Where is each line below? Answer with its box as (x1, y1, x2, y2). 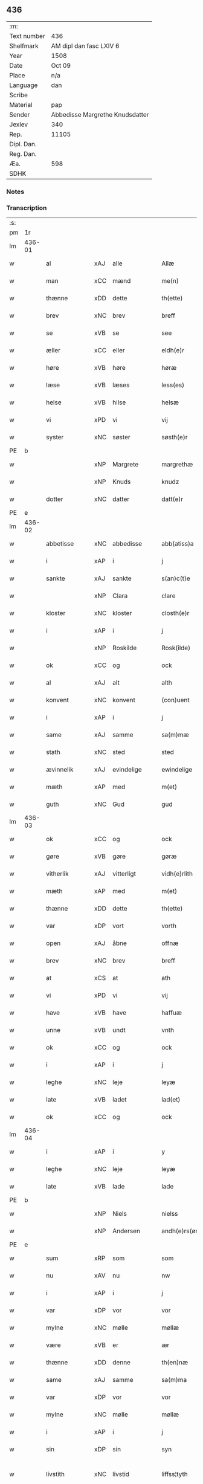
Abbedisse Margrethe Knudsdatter (51, 110, 149, 118)
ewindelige (161, 766, 193, 774)
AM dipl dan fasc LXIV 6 (51, 42, 120, 50)
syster (46, 433, 64, 442)
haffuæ (161, 1008, 182, 1017)
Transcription (6, 204, 47, 212)
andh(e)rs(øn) (161, 1227, 202, 1235)
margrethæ (161, 460, 193, 469)
